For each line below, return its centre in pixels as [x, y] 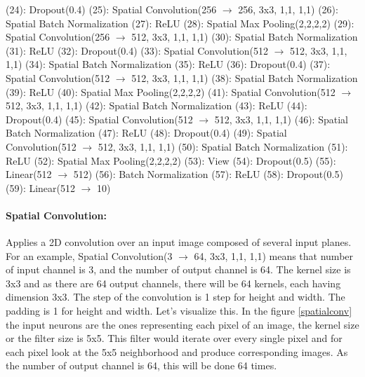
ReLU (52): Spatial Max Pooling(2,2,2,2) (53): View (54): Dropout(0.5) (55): [171, 160]
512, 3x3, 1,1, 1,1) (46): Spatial [281, 119]
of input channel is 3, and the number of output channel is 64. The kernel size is [178, 269]
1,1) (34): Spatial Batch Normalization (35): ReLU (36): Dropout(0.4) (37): [168, 64]
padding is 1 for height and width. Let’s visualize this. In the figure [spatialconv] [179, 311]
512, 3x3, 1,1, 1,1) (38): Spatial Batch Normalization [245, 77]
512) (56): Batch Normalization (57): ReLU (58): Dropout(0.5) [208, 174]
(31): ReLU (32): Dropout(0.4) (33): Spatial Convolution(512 [137, 50]
